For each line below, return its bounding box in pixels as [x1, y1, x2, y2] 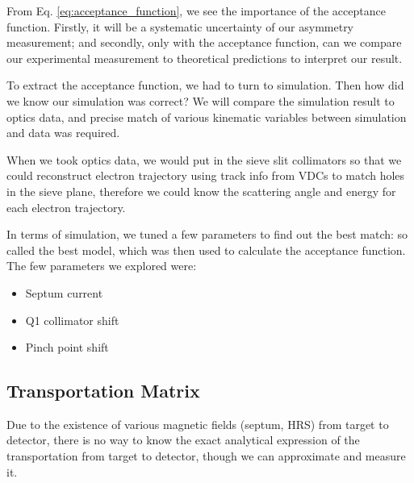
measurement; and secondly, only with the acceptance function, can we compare [6, 34, 402, 51]
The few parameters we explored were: [6, 257, 197, 274]
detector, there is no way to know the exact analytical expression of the [6, 431, 360, 448]
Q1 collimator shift [25, 311, 119, 328]
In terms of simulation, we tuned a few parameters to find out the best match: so [6, 226, 408, 243]
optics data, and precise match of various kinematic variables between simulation [6, 108, 407, 125]
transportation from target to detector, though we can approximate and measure [6, 448, 406, 464]
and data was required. [6, 124, 120, 141]
